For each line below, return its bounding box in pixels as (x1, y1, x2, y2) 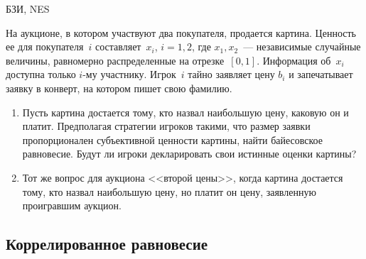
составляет (95, 39, 141, 54)
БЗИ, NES (6, 1, 50, 16)
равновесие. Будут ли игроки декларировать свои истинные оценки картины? (22, 146, 357, 161)
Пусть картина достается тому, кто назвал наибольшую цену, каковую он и (22, 104, 349, 119)
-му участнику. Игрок (82, 67, 176, 82)
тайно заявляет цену (188, 67, 275, 82)
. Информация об (257, 53, 331, 67)
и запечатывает (289, 67, 353, 82)
